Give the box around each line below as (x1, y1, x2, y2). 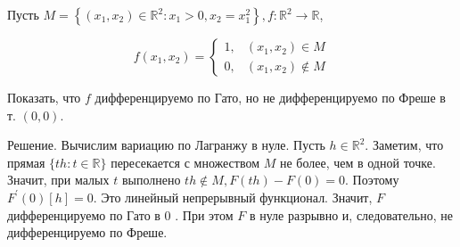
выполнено (121, 170, 181, 189)
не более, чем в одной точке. (279, 152, 436, 171)
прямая (7, 152, 45, 171)
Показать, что (7, 88, 81, 106)
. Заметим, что (365, 136, 444, 154)
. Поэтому (345, 170, 399, 189)
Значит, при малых (7, 170, 110, 189)
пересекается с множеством (111, 152, 260, 171)
